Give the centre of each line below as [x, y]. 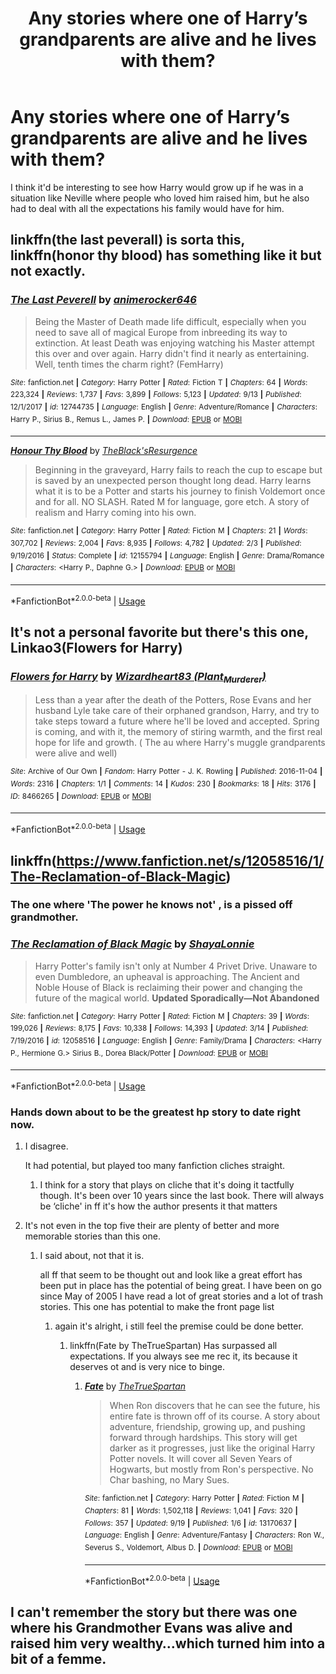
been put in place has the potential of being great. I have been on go [180, 1286]
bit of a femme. [58, 1658]
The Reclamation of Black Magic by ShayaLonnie [132, 944]
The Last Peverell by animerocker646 [103, 300]
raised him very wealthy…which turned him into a [168, 1643]
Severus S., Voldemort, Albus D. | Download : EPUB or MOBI [188, 1547]
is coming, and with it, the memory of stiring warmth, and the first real [178, 732]
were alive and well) [76, 753]
